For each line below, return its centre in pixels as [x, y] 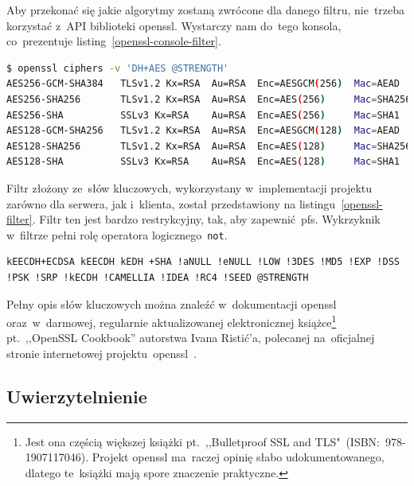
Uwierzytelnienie [77, 396]
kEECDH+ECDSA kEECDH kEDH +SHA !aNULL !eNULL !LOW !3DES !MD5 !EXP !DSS [203, 262]
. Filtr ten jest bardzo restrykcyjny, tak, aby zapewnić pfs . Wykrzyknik [206, 219]
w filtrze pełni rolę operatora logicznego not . [117, 234]
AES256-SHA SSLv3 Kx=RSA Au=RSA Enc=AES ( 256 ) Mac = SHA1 [203, 115]
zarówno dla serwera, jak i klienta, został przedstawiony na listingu [171, 203]
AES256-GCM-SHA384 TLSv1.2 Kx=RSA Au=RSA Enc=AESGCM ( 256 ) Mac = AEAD [203, 84]
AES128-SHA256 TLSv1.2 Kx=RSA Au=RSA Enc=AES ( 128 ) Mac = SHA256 [209, 146]
